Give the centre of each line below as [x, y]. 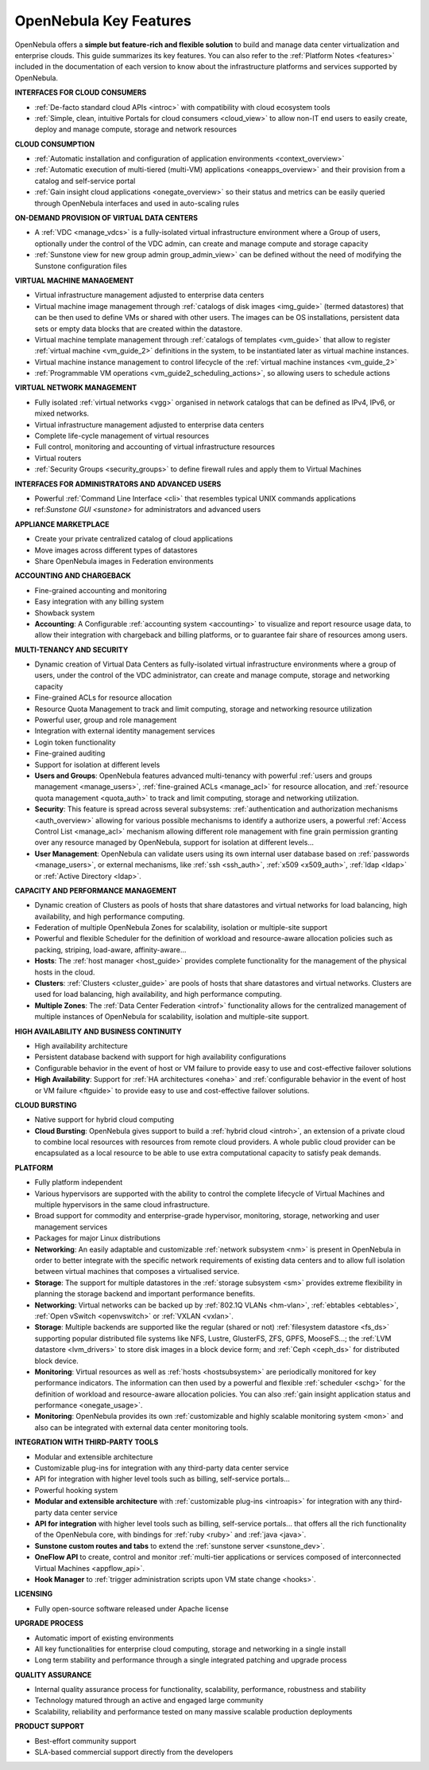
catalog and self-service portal [85, 181]
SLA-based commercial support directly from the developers [134, 1752]
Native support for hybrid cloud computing [104, 1119]
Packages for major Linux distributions [97, 1238]
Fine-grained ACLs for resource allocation [103, 697]
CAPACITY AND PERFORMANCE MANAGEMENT [96, 890]
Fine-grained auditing [70, 753]
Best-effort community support [85, 1741]
